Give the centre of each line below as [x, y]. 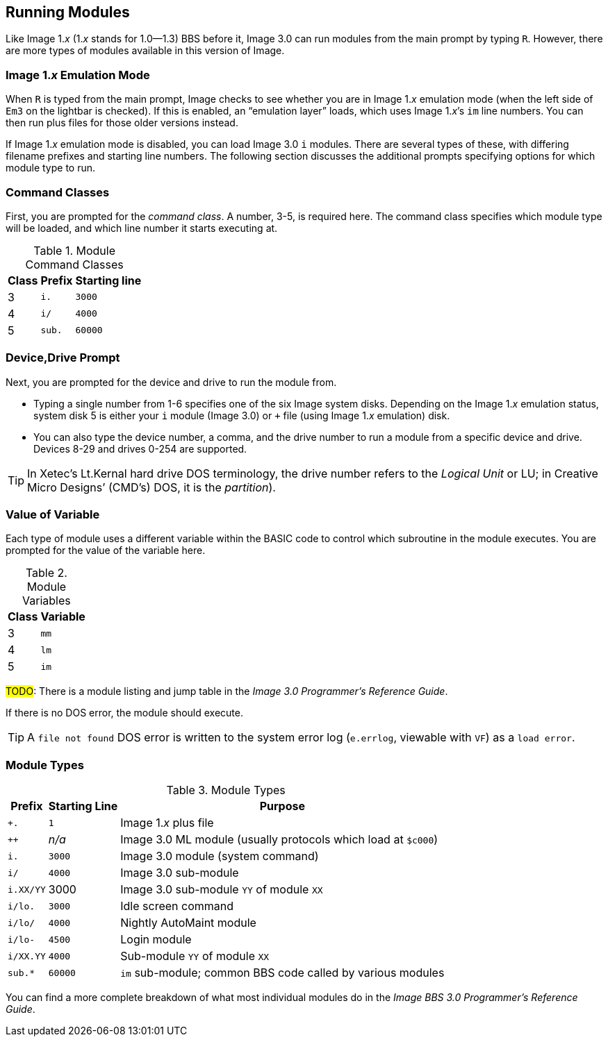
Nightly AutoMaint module [188, 923]
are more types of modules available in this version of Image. [145, 51]
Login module [156, 940]
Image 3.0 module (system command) [220, 856]
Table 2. [46, 573]
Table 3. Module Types [226, 790]
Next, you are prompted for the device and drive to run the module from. [171, 382]
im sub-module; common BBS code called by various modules [282, 973]
